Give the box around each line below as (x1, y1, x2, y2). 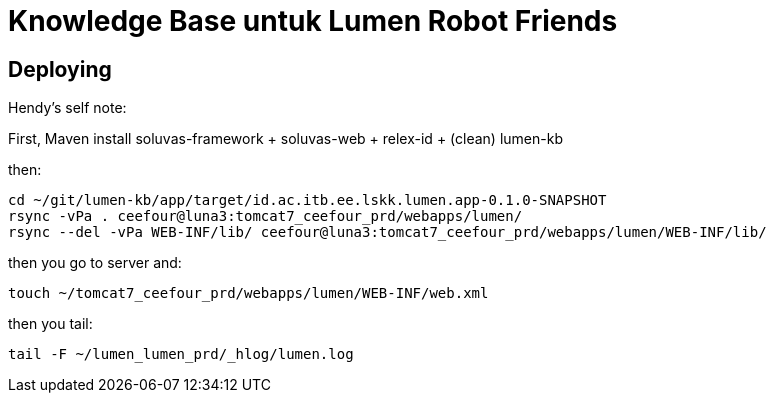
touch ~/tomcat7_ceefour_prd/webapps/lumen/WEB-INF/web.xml (8, 285, 489, 302)
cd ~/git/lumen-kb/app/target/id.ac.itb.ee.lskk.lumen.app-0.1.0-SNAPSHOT (8, 192, 607, 209)
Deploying (8, 56, 112, 82)
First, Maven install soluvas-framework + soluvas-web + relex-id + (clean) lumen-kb (8, 130, 563, 148)
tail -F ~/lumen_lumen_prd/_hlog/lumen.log (8, 346, 354, 363)
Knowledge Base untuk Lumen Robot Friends (8, 4, 618, 38)
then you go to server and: (8, 254, 182, 272)
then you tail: (8, 315, 93, 333)
